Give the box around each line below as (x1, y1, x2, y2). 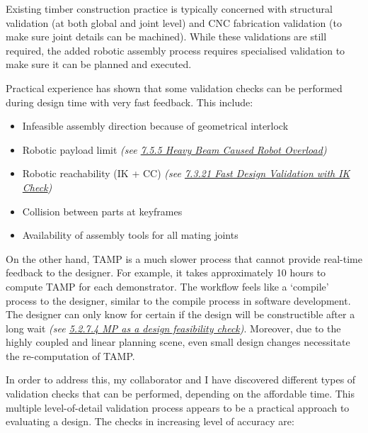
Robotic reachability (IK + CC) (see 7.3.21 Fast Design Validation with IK (22, 166, 350, 181)
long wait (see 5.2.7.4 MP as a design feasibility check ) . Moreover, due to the (6, 320, 341, 335)
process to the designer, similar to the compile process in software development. (6, 293, 351, 308)
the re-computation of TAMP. (6, 348, 135, 363)
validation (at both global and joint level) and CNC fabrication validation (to (6, 15, 342, 30)
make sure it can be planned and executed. (6, 57, 192, 72)
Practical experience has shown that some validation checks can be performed (6, 80, 343, 95)
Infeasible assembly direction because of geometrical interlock (22, 118, 289, 133)
